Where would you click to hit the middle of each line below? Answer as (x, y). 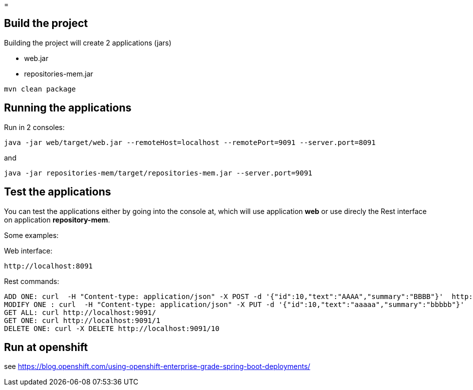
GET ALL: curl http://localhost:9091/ (80, 312)
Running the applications (68, 108)
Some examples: (31, 235)
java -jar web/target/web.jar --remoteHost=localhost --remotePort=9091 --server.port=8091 (190, 142)
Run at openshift (46, 347)
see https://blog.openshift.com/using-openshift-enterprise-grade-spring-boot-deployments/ (157, 366)
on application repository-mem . (57, 219)
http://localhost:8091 (49, 266)
